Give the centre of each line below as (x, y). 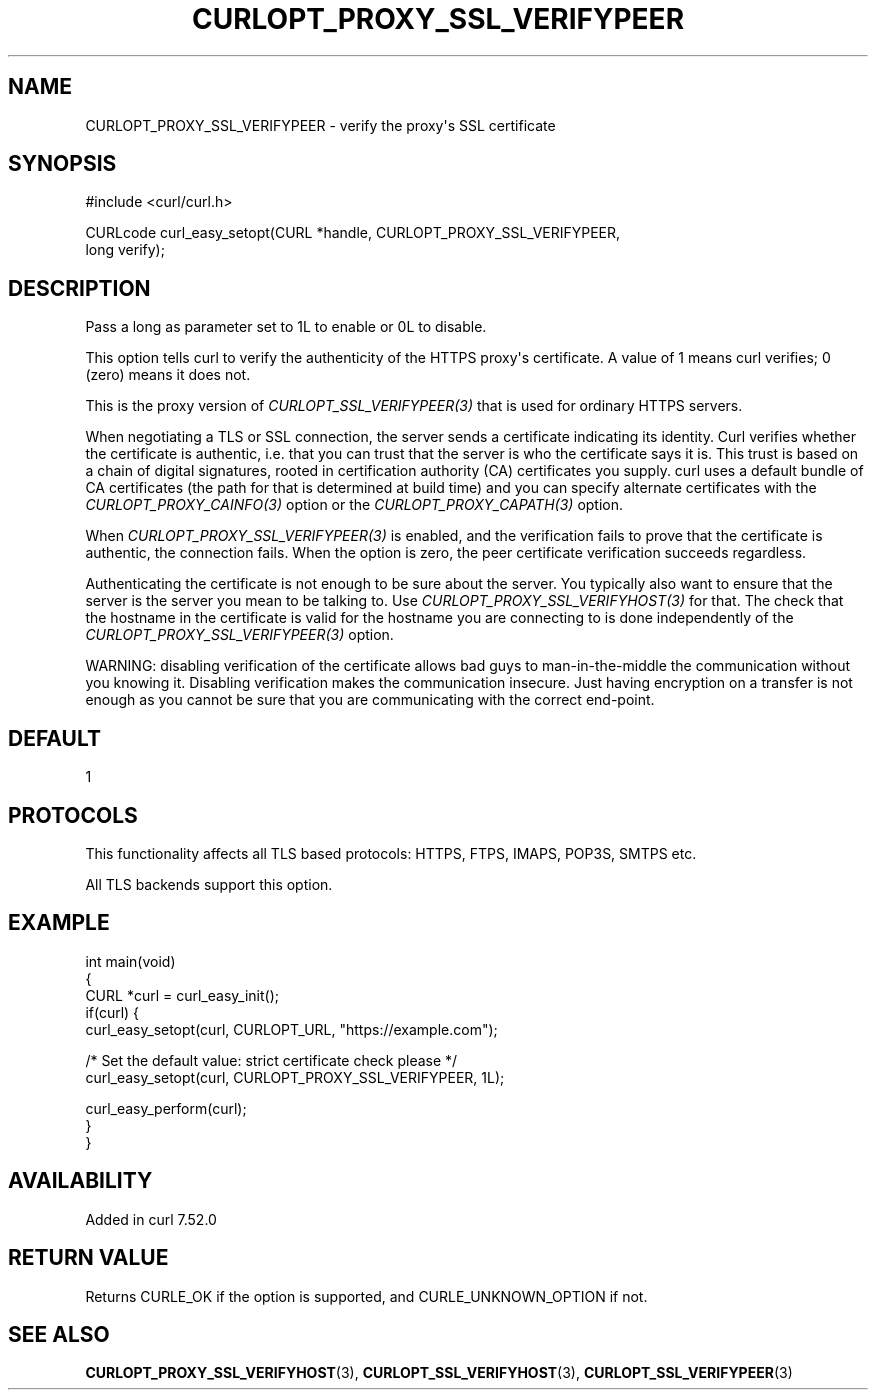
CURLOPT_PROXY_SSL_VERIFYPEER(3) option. (239, 635)
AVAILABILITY (80, 1181)
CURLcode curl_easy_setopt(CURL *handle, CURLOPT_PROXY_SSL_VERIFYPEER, (353, 233)
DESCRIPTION (79, 288)
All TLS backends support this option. (209, 884)
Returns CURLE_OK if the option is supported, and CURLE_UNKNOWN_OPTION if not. (366, 1296)
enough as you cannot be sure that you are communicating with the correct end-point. (370, 700)
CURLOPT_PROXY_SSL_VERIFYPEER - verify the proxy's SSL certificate (320, 125)
